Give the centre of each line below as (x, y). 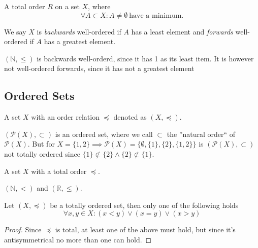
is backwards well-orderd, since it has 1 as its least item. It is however (145, 58)
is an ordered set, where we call (104, 134)
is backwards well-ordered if (79, 31)
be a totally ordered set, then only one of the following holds (144, 205)
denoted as (130, 117)
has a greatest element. (80, 41)
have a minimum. (156, 15)
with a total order (59, 171)
